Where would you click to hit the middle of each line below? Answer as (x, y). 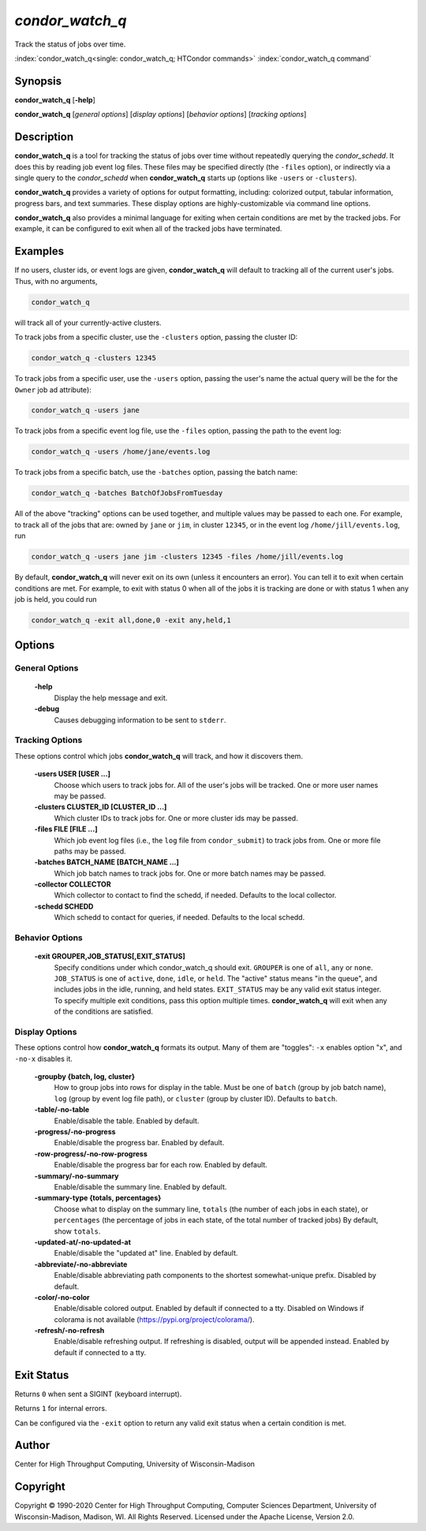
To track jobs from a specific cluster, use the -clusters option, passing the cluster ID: (156, 337)
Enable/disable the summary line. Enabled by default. (140, 1187)
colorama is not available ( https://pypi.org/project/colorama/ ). (154, 1319)
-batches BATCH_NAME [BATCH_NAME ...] (106, 862)
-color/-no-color (62, 1297)
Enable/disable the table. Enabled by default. (127, 1121)
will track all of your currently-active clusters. (88, 323)
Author (32, 1445)
